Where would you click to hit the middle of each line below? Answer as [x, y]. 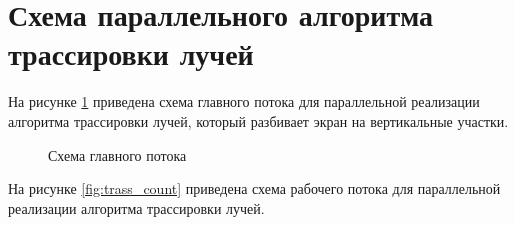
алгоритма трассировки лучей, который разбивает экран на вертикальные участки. [258, 120]
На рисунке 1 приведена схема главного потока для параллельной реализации [244, 101]
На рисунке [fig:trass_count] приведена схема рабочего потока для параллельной [254, 188]
